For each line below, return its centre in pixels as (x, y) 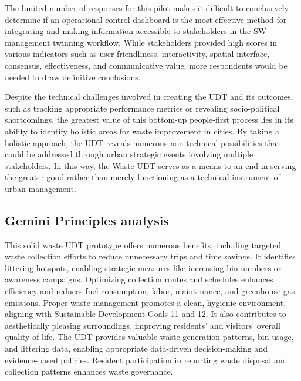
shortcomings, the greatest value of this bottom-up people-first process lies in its (149, 119)
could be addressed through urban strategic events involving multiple (129, 154)
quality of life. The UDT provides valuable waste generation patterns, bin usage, (149, 337)
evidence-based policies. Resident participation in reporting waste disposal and (146, 360)
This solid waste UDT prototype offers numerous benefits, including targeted (143, 245)
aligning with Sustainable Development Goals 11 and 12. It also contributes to (146, 314)
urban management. (40, 188)
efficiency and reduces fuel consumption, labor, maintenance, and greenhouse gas (150, 291)
